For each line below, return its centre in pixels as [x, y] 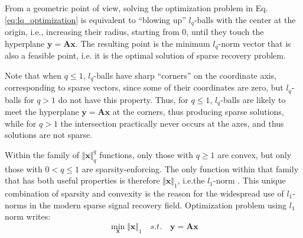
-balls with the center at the [245, 19]
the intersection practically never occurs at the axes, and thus [172, 123]
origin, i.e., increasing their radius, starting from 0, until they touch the [134, 32]
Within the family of [42, 154]
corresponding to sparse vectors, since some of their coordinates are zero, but [144, 87]
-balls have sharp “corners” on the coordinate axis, [185, 75]
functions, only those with [146, 154]
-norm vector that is [255, 43]
